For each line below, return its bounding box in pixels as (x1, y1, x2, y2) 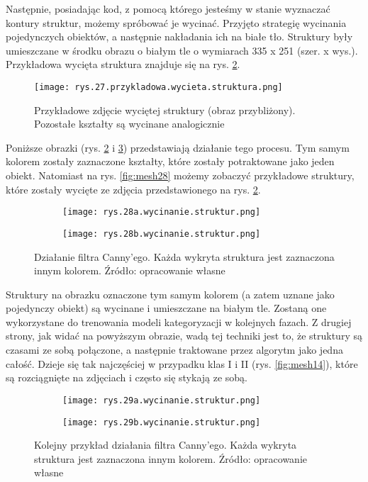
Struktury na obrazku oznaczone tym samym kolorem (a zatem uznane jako (6, 286, 335, 301)
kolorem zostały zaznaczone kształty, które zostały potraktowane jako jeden (6, 154, 335, 169)
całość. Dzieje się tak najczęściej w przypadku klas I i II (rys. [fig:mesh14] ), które (6, 356, 358, 371)
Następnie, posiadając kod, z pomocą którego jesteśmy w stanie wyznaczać (6, 1, 330, 16)
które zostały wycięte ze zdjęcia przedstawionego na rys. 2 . (6, 181, 261, 196)
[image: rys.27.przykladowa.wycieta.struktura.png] (34, 82, 283, 92)
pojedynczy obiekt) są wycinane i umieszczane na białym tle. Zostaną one (6, 301, 327, 315)
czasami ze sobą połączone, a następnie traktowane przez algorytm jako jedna (6, 342, 343, 357)
